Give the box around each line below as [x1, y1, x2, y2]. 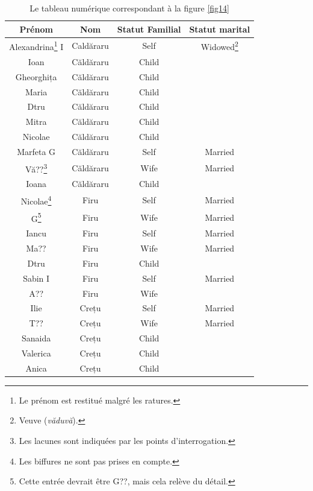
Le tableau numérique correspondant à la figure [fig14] [29, 2, 229, 14]
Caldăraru [72, 39, 109, 52]
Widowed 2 [200, 39, 238, 53]
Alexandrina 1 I [9, 39, 64, 53]
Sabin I [23, 271, 50, 284]
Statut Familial [117, 22, 181, 35]
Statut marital [189, 22, 250, 35]
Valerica [21, 346, 51, 359]
